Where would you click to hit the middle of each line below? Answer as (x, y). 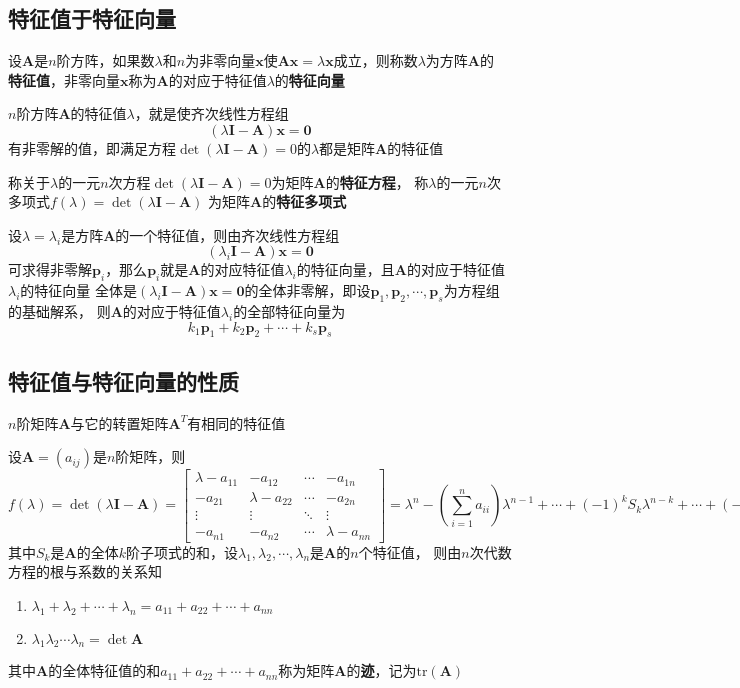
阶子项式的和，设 (181, 551)
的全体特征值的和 (104, 670)
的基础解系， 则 (59, 310)
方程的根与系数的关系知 (85, 571)
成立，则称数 (375, 60)
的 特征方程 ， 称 (377, 181)
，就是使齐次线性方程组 (211, 113)
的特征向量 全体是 (79, 290)
